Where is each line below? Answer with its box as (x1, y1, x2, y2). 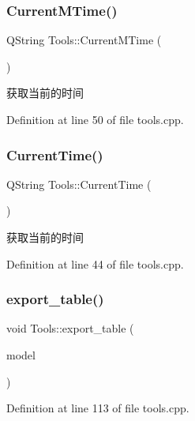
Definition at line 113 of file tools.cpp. (6, 400, 189, 416)
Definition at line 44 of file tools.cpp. (6, 255, 184, 272)
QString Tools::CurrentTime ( (6, 175, 152, 192)
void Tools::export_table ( (6, 320, 134, 336)
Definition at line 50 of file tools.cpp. (6, 111, 184, 127)
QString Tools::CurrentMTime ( (6, 32, 162, 48)
